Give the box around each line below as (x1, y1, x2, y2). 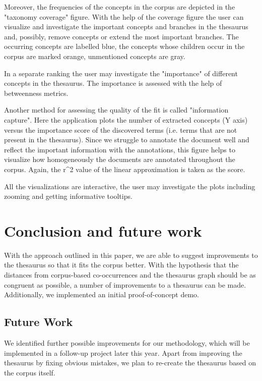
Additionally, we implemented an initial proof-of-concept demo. (4, 289, 200, 300)
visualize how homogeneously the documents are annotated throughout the (4, 154, 235, 165)
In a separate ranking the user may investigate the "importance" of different (4, 68, 238, 78)
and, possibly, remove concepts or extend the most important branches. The (4, 31, 239, 41)
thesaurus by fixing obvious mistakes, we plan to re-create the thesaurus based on (4, 357, 256, 368)
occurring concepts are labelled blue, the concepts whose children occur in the (4, 41, 245, 51)
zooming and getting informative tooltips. (4, 191, 133, 201)
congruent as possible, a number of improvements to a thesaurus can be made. (4, 279, 246, 290)
